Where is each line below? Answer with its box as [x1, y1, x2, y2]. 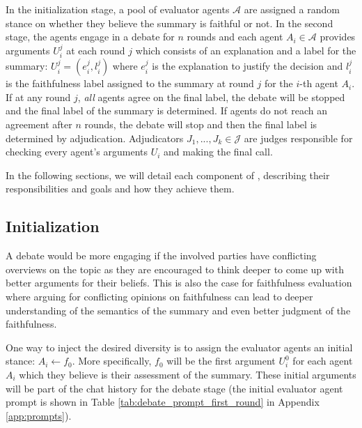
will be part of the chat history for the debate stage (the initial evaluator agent [6, 381, 343, 395]
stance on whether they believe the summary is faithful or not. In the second [6, 15, 333, 30]
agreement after [6, 116, 72, 131]
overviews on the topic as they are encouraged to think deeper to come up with [6, 261, 344, 276]
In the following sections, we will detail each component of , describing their [6, 167, 330, 182]
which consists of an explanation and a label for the [135, 43, 356, 57]
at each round [66, 43, 125, 57]
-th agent [299, 76, 338, 91]
